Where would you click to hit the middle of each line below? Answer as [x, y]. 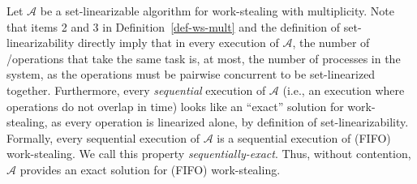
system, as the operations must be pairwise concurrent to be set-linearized [191, 74]
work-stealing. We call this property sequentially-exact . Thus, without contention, [209, 154]
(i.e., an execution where [344, 90]
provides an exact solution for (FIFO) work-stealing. [150, 169]
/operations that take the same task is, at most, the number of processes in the [204, 58]
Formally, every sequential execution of [103, 137]
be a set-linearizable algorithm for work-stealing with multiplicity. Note [217, 11]
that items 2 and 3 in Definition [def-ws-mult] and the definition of [174, 26]
